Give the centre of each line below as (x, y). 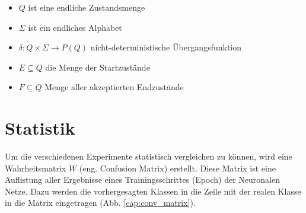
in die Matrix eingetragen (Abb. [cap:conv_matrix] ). (100, 203)
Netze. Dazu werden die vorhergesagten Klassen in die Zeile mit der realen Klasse (153, 191)
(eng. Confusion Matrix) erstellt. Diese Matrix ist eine (177, 168)
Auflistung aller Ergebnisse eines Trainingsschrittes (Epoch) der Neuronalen (142, 179)
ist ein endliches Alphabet (75, 27)
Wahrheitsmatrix (36, 168)
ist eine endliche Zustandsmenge (87, 7)
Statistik (40, 128)
